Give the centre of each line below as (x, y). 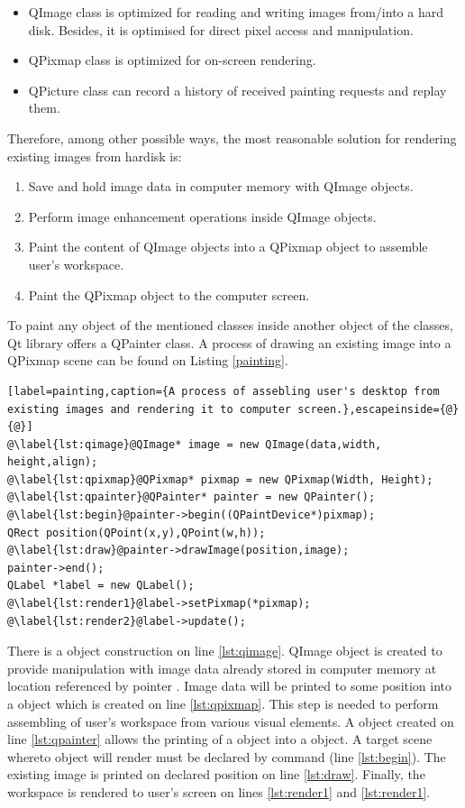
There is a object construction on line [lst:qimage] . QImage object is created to (225, 651)
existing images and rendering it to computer (149, 409)
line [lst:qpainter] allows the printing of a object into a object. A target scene (220, 739)
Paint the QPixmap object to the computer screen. (169, 294)
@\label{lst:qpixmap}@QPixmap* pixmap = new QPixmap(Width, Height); (220, 479)
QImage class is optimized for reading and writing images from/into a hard (236, 12)
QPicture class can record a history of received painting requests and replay (237, 90)
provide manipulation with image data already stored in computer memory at (222, 668)
